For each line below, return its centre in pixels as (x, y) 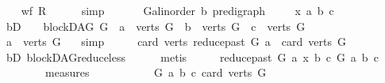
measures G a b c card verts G (156, 72)
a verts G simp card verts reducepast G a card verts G (176, 41)
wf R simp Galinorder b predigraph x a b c (177, 10)
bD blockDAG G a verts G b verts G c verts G (156, 26)
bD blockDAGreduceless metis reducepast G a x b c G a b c (192, 57)
